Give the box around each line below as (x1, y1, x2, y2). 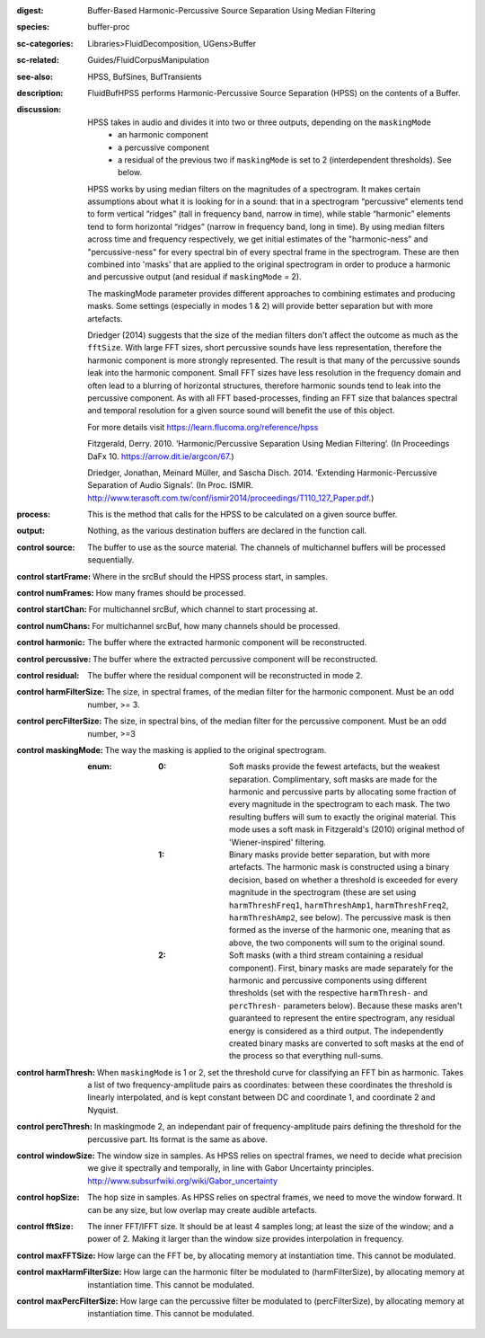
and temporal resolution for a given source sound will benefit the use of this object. (87, 405, 395, 416)
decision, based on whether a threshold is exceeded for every (229, 874, 458, 885)
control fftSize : (16, 1220, 74, 1231)
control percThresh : (16, 1121, 93, 1132)
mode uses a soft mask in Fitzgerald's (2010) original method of (229, 824, 465, 835)
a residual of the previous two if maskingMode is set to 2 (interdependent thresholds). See (118, 154, 453, 165)
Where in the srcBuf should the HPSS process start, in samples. (92, 571, 328, 581)
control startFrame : (16, 571, 92, 581)
